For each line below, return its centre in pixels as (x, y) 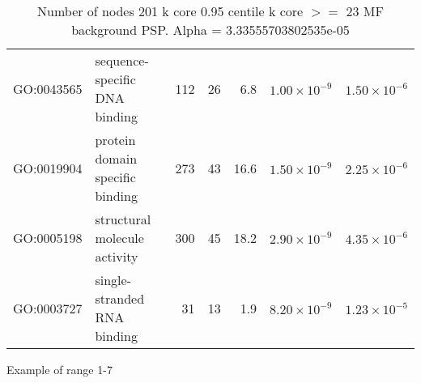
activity (117, 256)
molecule (119, 238)
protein (115, 140)
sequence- (122, 60)
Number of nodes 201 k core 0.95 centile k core (170, 11)
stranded (120, 298)
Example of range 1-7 (60, 369)
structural (123, 219)
